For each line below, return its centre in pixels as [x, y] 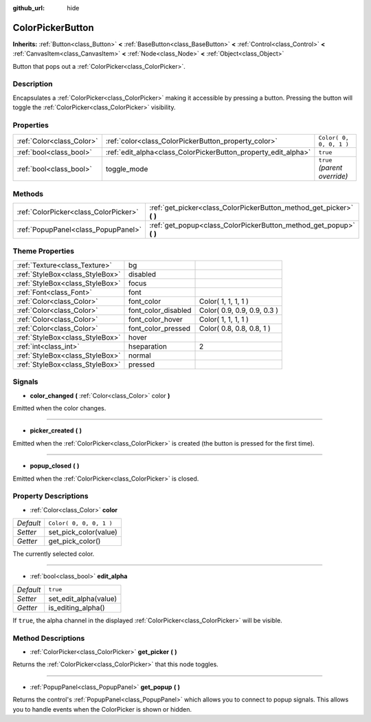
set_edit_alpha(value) [83, 598]
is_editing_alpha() [77, 607]
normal [139, 355]
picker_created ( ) [56, 430]
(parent [330, 168]
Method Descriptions [49, 638]
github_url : [29, 8]
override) [333, 177]
